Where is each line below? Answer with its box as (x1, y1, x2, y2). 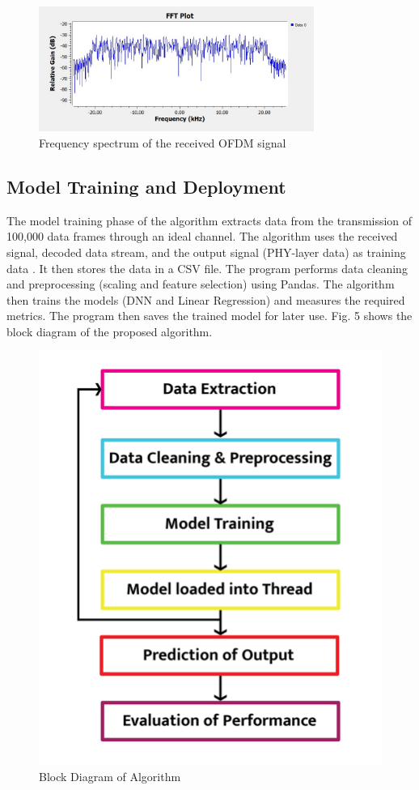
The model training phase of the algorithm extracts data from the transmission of (6, 211, 413, 228)
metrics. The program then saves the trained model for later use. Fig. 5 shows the (6, 307, 413, 324)
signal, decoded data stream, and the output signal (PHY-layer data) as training (6, 243, 406, 260)
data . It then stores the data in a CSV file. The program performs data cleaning (6, 259, 408, 276)
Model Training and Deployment (6, 173, 286, 199)
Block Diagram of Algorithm (39, 767, 181, 784)
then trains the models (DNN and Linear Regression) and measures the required (6, 291, 405, 308)
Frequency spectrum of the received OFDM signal (39, 134, 286, 151)
